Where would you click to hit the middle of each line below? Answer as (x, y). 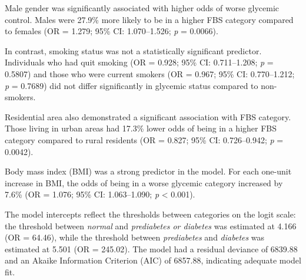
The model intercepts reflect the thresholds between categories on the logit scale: (150, 214)
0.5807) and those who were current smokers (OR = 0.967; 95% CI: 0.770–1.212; (150, 73)
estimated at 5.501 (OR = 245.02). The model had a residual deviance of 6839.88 (151, 248)
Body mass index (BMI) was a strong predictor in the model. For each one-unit (148, 171)
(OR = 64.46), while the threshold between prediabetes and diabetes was (135, 237)
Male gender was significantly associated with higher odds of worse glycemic (142, 8)
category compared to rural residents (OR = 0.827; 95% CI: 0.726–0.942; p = (144, 139)
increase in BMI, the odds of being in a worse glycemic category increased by (144, 182)
